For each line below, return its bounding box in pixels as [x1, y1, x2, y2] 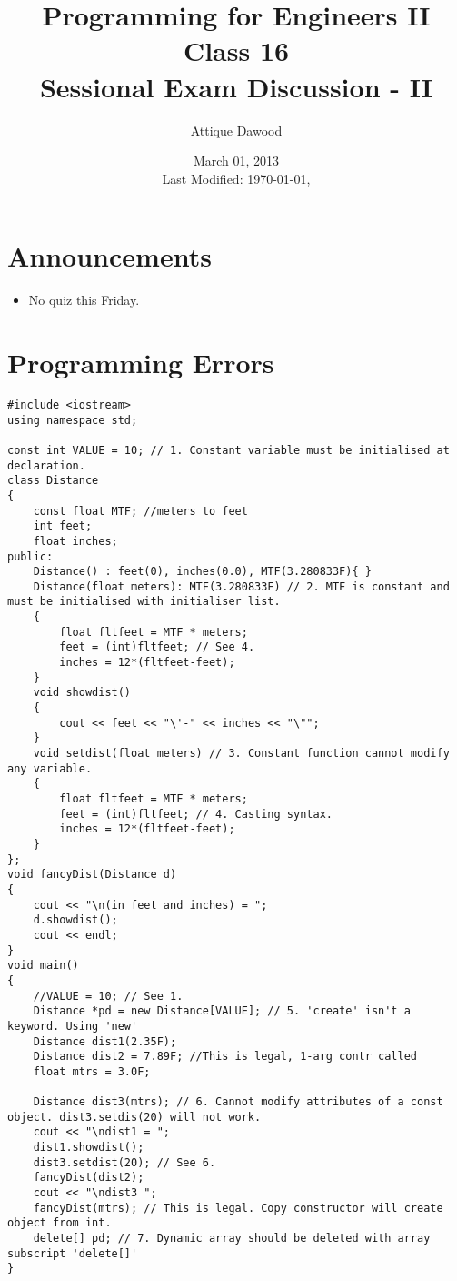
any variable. [7, 762, 93, 775]
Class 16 [183, 32, 290, 69]
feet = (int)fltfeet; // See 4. [59, 640, 255, 654]
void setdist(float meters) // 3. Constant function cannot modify [33, 747, 450, 761]
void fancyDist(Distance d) [7, 868, 177, 882]
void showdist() [33, 686, 132, 700]
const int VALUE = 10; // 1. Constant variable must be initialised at [7, 443, 450, 457]
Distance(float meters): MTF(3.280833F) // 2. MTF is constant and [33, 580, 450, 593]
